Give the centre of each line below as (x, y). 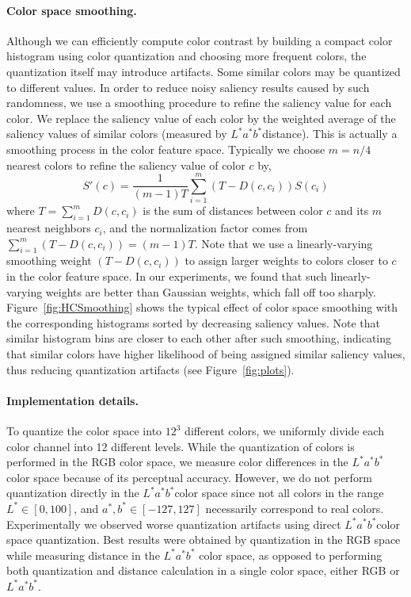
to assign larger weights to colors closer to (286, 260)
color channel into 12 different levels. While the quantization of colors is (181, 446)
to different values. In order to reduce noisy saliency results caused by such (188, 87)
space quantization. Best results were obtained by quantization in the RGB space (204, 540)
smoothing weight (49, 260)
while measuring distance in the (83, 555)
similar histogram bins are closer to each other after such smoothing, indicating (199, 338)
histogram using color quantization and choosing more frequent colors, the (186, 56)
